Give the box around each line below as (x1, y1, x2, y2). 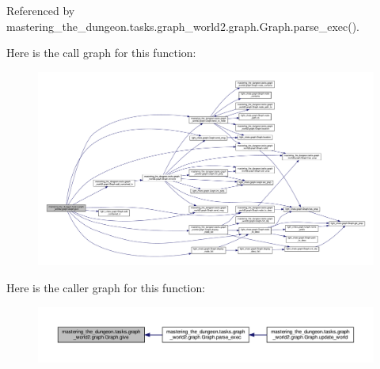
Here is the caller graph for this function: (6, 280, 206, 296)
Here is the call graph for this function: (6, 44, 196, 61)
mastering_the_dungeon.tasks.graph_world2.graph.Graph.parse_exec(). (6, 17, 359, 34)
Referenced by (6, 2, 75, 18)
